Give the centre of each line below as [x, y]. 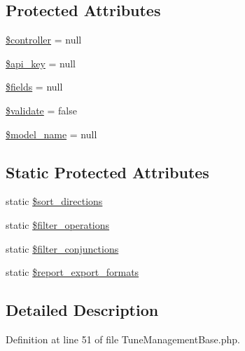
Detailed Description [82, 310]
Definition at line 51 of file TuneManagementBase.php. [123, 339]
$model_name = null [51, 134]
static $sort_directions [54, 201]
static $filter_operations [58, 224]
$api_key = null [41, 63]
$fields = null [34, 87]
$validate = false [41, 110]
